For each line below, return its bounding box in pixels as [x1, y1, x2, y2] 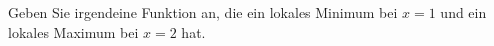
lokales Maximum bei [8, 21, 139, 42]
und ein [440, 2, 487, 22]
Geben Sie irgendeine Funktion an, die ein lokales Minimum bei [8, 2, 398, 22]
